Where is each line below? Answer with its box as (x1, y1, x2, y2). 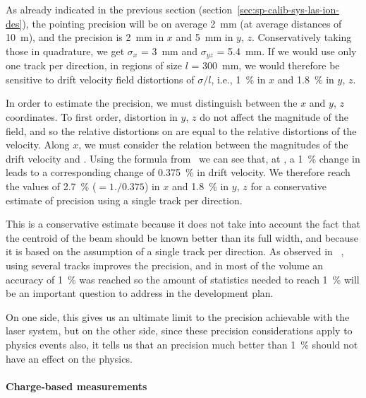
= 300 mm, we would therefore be (191, 58, 340, 73)
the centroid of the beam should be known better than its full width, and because (6, 230, 359, 245)
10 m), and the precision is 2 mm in (6, 30, 164, 45)
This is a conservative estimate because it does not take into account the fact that (6, 216, 360, 231)
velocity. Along (6, 137, 70, 152)
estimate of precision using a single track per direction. (6, 192, 243, 207)
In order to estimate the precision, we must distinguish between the (6, 95, 298, 110)
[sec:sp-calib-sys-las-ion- (237, 2, 339, 16)
